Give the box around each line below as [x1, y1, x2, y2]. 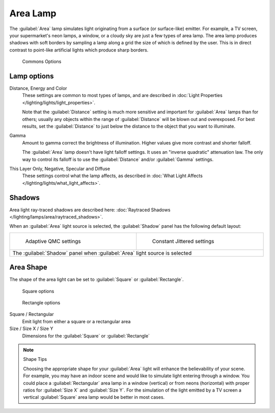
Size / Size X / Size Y [9, 326, 53, 332]
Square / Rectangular [9, 311, 54, 318]
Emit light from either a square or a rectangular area [22, 318, 131, 324]
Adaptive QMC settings [25, 237, 81, 245]
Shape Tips [23, 356, 47, 362]
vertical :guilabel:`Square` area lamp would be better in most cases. [23, 394, 165, 400]
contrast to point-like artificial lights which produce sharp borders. [9, 46, 149, 53]
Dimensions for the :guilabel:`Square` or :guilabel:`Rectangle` [22, 332, 150, 339]
